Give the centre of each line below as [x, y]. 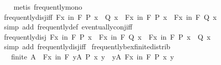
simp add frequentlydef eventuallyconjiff [68, 27]
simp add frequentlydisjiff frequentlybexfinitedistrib [87, 46]
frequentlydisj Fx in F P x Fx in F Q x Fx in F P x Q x [107, 36]
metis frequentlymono [48, 7]
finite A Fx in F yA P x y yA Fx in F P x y [92, 56]
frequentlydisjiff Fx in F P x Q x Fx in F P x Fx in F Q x [110, 17]
